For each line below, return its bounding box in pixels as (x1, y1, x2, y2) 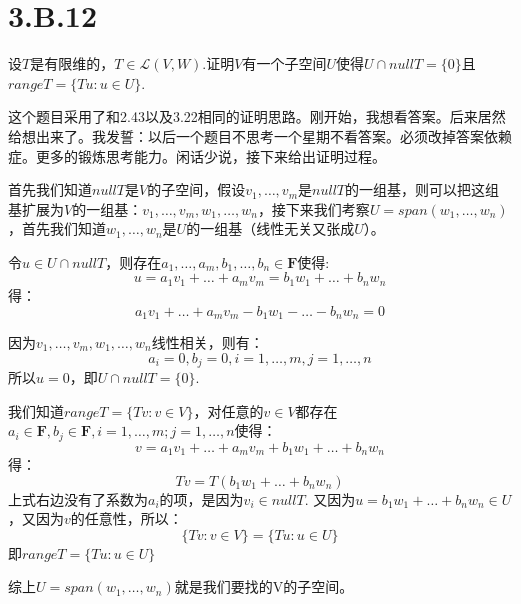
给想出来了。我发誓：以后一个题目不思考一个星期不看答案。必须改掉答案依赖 (8, 125, 512, 146)
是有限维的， (30, 53, 115, 74)
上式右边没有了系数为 (8, 488, 148, 509)
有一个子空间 (242, 53, 327, 74)
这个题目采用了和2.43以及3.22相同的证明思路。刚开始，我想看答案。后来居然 (8, 106, 506, 127)
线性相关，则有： (151, 331, 264, 352)
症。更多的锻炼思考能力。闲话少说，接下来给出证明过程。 (8, 145, 386, 166)
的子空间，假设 (147, 179, 246, 200)
